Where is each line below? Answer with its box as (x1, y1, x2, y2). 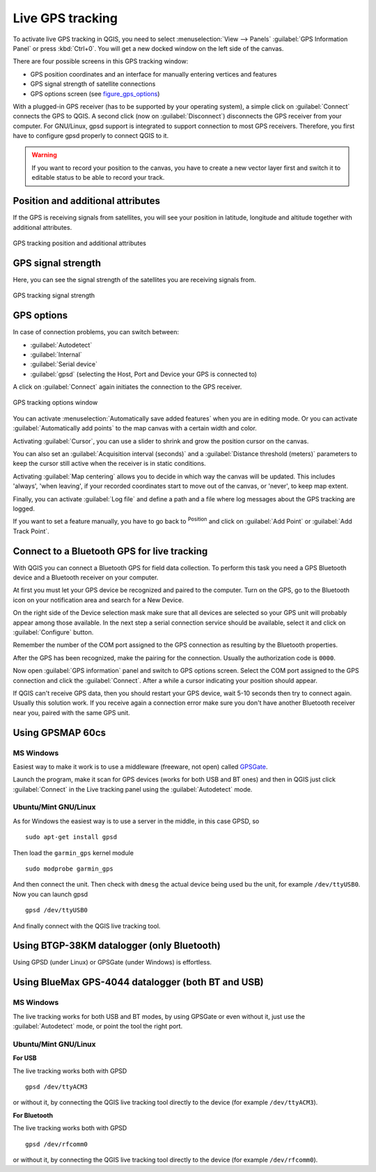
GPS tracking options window (13, 398, 98, 407)
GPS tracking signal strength (13, 291, 95, 299)
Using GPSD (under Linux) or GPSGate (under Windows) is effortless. (13, 958, 212, 967)
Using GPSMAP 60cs (13, 726, 106, 738)
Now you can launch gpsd (13, 890, 88, 898)
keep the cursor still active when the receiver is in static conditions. (13, 460, 206, 468)
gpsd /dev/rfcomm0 (25, 1140, 88, 1148)
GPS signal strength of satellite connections (30, 80, 156, 88)
